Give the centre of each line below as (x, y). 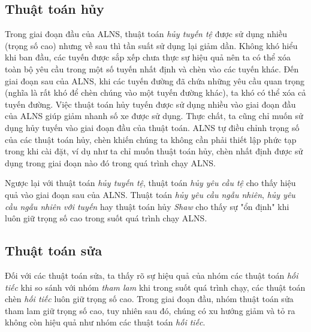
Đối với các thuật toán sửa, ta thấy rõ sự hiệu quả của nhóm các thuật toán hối (152, 275)
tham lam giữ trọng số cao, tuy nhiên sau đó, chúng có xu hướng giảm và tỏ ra (150, 310)
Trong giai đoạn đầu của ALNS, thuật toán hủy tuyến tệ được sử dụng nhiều (146, 34)
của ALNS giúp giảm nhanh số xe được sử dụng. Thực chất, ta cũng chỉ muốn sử (154, 116)
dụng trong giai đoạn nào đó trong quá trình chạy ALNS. (110, 162)
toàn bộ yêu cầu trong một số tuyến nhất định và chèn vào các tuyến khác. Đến (152, 68)
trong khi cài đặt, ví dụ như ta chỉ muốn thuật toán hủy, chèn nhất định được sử (154, 151)
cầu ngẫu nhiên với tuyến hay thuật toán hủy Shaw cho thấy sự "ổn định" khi (147, 206)
